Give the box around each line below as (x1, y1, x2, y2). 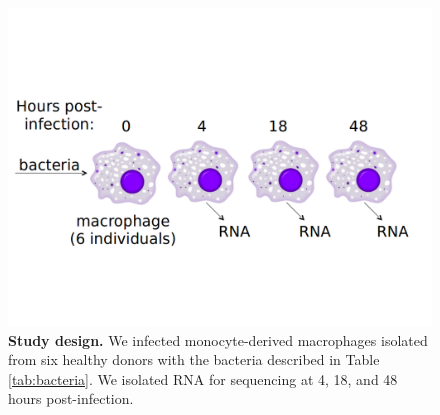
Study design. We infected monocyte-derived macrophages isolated (8, 329, 428, 350)
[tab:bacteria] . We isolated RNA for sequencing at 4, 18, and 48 (8, 368, 398, 389)
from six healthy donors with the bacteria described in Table (8, 349, 380, 370)
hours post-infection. (8, 388, 134, 409)
